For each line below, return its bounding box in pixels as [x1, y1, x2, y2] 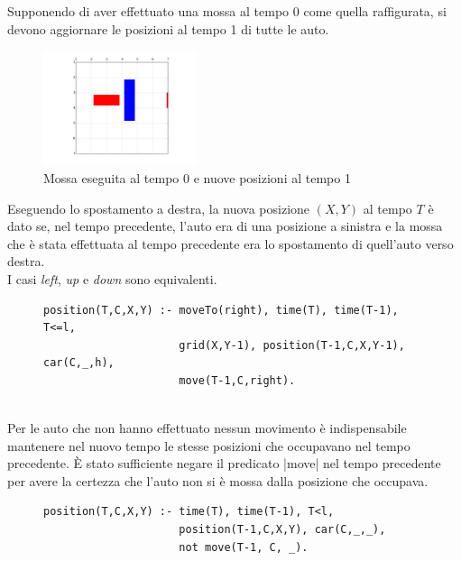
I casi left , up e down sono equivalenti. [7, 269, 217, 288]
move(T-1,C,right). [179, 373, 296, 387]
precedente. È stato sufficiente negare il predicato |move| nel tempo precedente [7, 454, 441, 473]
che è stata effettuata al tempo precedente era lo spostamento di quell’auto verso [7, 234, 454, 253]
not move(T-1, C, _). [179, 540, 309, 554]
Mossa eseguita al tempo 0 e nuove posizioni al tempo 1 [43, 168, 351, 187]
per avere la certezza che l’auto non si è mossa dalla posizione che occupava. [7, 471, 429, 490]
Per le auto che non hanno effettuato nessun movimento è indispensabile [7, 418, 407, 437]
